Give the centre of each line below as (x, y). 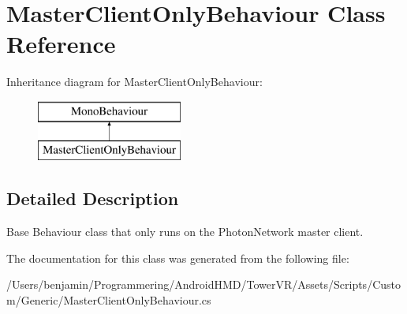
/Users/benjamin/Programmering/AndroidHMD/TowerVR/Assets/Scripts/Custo (203, 284)
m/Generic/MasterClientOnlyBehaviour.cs (109, 300)
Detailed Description (93, 198)
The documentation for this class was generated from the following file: (178, 258)
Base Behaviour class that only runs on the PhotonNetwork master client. (185, 232)
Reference (61, 44)
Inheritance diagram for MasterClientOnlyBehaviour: (134, 82)
